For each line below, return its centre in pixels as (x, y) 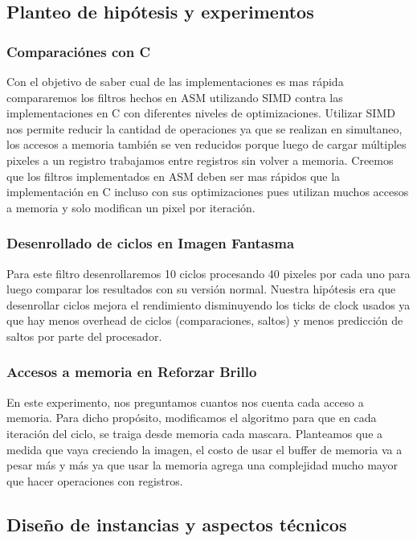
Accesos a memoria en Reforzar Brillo (132, 372)
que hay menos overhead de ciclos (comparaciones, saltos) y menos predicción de (205, 320)
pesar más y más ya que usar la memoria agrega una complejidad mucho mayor (202, 465)
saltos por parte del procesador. (84, 336)
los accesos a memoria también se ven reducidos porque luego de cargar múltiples (206, 144)
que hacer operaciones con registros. (95, 480)
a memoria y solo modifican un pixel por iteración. (131, 207)
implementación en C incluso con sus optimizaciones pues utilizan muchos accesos (208, 192)
